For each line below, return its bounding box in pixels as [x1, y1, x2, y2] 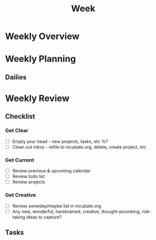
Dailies [5, 73, 27, 81]
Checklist [5, 112, 36, 121]
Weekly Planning [5, 53, 76, 65]
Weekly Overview [5, 31, 80, 42]
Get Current [5, 157, 35, 163]
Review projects [12, 179, 46, 185]
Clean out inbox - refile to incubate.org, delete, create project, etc [12, 144, 147, 150]
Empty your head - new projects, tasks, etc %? [12, 138, 108, 144]
